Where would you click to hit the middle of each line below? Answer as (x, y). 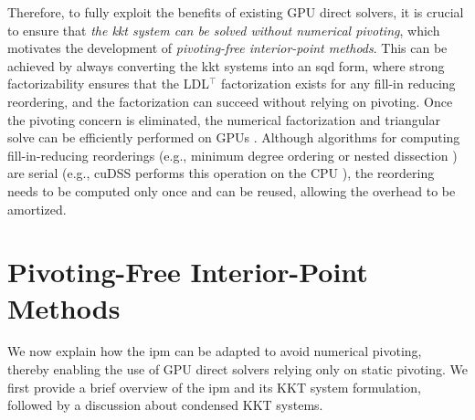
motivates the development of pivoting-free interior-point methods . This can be (227, 48)
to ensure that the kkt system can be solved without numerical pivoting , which (224, 30)
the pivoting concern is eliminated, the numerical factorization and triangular (224, 119)
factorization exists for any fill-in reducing (338, 84)
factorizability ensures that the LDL (108, 84)
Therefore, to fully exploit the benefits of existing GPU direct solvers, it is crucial (236, 12)
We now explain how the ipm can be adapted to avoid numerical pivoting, (215, 351)
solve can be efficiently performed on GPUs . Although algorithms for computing (234, 137)
